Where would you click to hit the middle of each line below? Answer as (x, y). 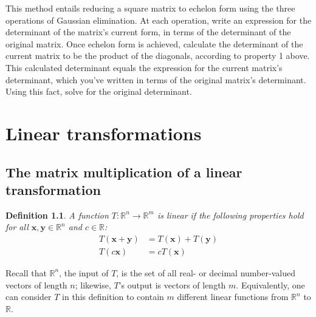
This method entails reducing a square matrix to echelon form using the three (150, 8)
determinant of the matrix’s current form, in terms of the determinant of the (148, 32)
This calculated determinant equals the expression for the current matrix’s (144, 67)
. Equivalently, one (270, 285)
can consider (29, 297)
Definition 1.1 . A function (57, 215)
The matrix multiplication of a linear (124, 172)
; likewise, (93, 285)
